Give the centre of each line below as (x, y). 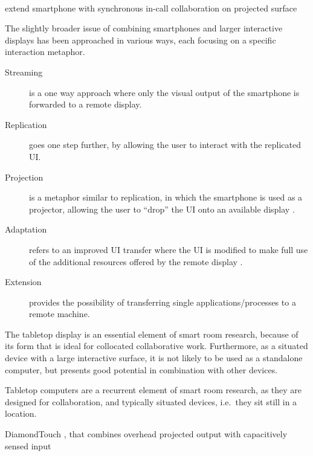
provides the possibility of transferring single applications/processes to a (163, 302)
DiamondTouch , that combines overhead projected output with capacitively (146, 434)
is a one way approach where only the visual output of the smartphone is (164, 92)
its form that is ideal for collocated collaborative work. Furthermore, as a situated (156, 346)
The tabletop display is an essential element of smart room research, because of (152, 334)
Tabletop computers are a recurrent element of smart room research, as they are (153, 390)
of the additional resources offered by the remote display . (136, 261)
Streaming (24, 72)
